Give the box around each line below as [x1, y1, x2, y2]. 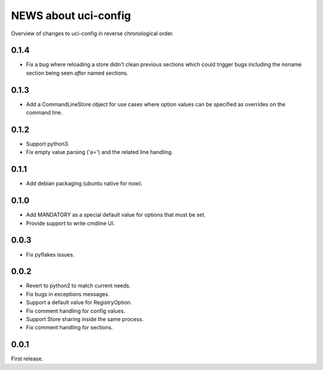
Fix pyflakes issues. [26, 251, 75, 258]
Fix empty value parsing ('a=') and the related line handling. [26, 149, 173, 156]
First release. [11, 355, 44, 362]
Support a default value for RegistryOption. [26, 299, 132, 306]
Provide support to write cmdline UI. [26, 220, 115, 227]
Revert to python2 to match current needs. [26, 282, 131, 289]
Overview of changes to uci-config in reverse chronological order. [11, 30, 174, 37]
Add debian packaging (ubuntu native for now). [26, 180, 143, 187]
